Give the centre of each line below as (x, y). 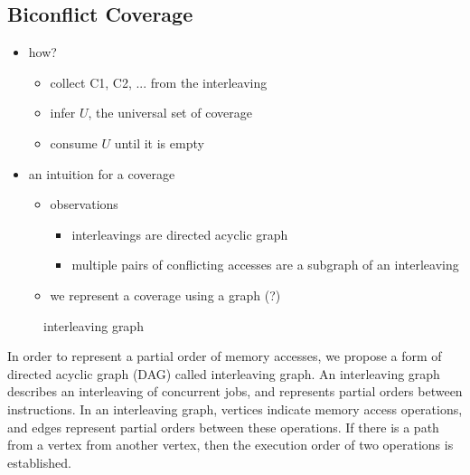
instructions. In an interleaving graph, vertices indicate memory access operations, (235, 408)
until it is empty (159, 142)
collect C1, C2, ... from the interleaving (159, 82)
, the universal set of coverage (170, 113)
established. (39, 462)
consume (74, 142)
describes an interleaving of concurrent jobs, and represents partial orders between (235, 391)
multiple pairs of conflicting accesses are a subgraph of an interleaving (265, 265)
